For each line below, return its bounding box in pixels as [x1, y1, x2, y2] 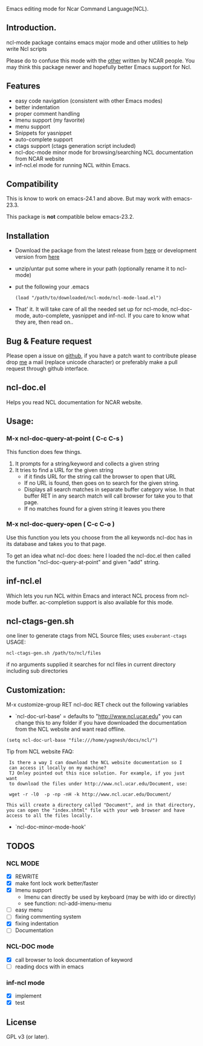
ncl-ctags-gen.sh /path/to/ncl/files [6, 650, 101, 656]
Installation [6, 230, 50, 241]
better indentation [14, 103, 60, 111]
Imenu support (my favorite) [14, 116, 85, 124]
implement [14, 992, 42, 999]
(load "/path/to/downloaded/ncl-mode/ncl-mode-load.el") [14, 295, 162, 301]
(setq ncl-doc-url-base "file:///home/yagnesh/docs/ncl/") [6, 738, 158, 744]
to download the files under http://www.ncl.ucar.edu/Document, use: [8, 781, 188, 787]
